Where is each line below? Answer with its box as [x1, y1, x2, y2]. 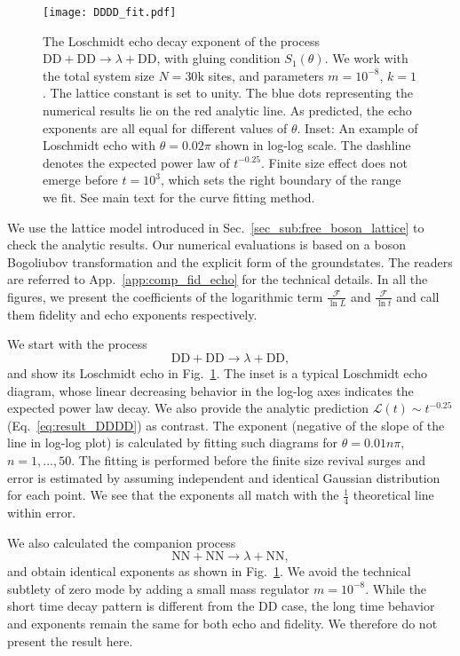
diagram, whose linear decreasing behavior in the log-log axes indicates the [7, 381, 414, 399]
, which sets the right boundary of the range [160, 170, 401, 189]
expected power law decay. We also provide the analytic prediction [7, 399, 369, 417]
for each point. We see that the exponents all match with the [7, 486, 339, 504]
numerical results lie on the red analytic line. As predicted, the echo [43, 101, 412, 120]
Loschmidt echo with [43, 136, 156, 154]
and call [396, 287, 440, 305]
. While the [365, 579, 427, 597]
